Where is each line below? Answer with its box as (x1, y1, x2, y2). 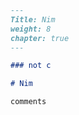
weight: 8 (10, 24, 52, 34)
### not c (10, 61, 52, 71)
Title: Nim (10, 14, 56, 25)
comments (10, 97, 47, 107)
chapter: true (10, 33, 70, 43)
